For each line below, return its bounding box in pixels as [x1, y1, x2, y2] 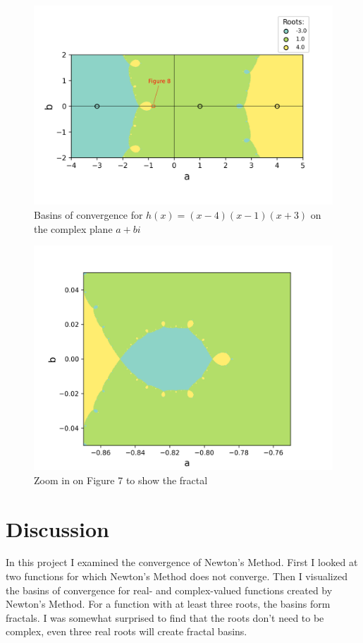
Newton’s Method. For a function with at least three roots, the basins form [6, 596, 331, 611]
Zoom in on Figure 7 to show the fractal [34, 472, 208, 487]
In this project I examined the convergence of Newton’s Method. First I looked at [6, 555, 358, 570]
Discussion [6, 514, 109, 543]
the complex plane [34, 221, 113, 236]
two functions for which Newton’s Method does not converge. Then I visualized [6, 569, 347, 584]
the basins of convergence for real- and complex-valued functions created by [6, 582, 333, 597]
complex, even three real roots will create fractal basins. [6, 624, 247, 639]
